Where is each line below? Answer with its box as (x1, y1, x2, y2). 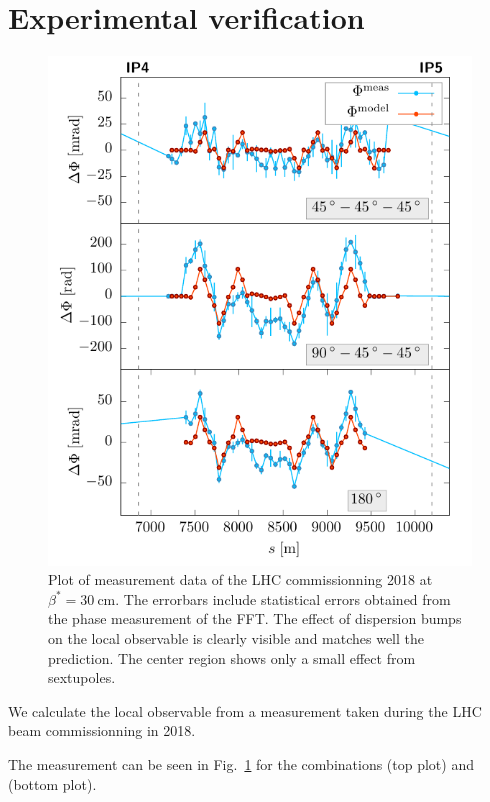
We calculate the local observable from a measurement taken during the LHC (8, 700, 482, 721)
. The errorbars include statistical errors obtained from (115, 588, 451, 609)
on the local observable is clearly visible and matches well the (48, 628, 425, 649)
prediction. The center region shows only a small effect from (48, 647, 416, 668)
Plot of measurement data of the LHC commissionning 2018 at (48, 569, 433, 590)
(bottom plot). (8, 773, 97, 794)
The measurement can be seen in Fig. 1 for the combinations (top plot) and (8, 753, 474, 774)
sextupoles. (48, 667, 116, 688)
